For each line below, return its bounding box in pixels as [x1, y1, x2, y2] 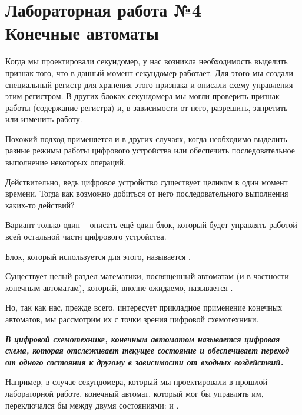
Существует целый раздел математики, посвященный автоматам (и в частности [5, 270, 289, 282]
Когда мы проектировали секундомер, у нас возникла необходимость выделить [5, 55, 288, 67]
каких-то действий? [5, 198, 75, 211]
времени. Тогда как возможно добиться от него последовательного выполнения [5, 187, 288, 200]
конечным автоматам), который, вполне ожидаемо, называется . [5, 281, 233, 293]
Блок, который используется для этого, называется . [5, 250, 191, 262]
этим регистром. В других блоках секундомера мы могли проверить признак [5, 90, 280, 102]
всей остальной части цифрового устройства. [5, 230, 167, 243]
